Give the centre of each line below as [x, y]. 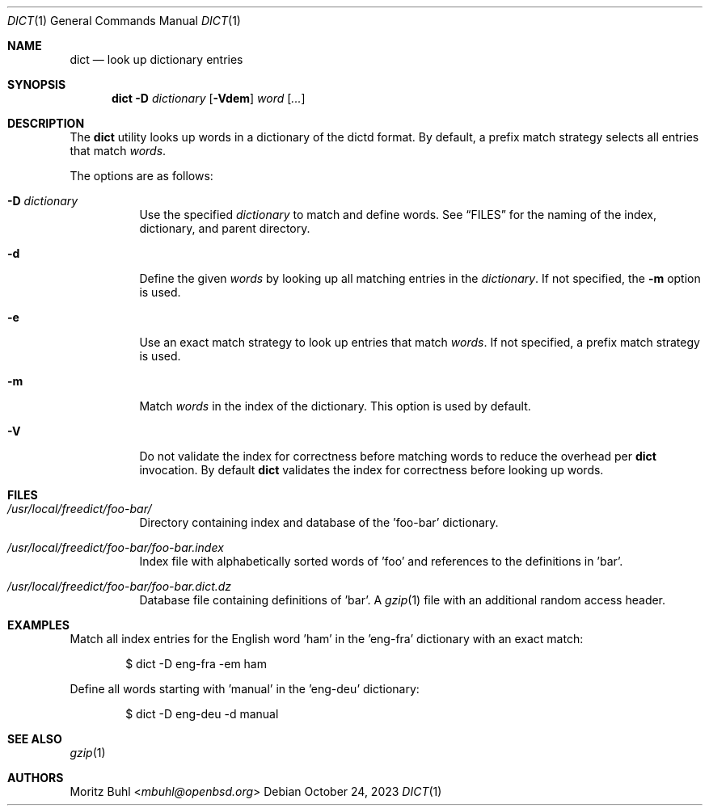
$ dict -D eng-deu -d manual [202, 714]
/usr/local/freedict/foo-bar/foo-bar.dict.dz [120, 586]
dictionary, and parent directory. [225, 228]
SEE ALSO [35, 739]
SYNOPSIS [37, 84]
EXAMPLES [38, 625]
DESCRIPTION [46, 123]
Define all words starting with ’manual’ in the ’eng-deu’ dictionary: [245, 689]
